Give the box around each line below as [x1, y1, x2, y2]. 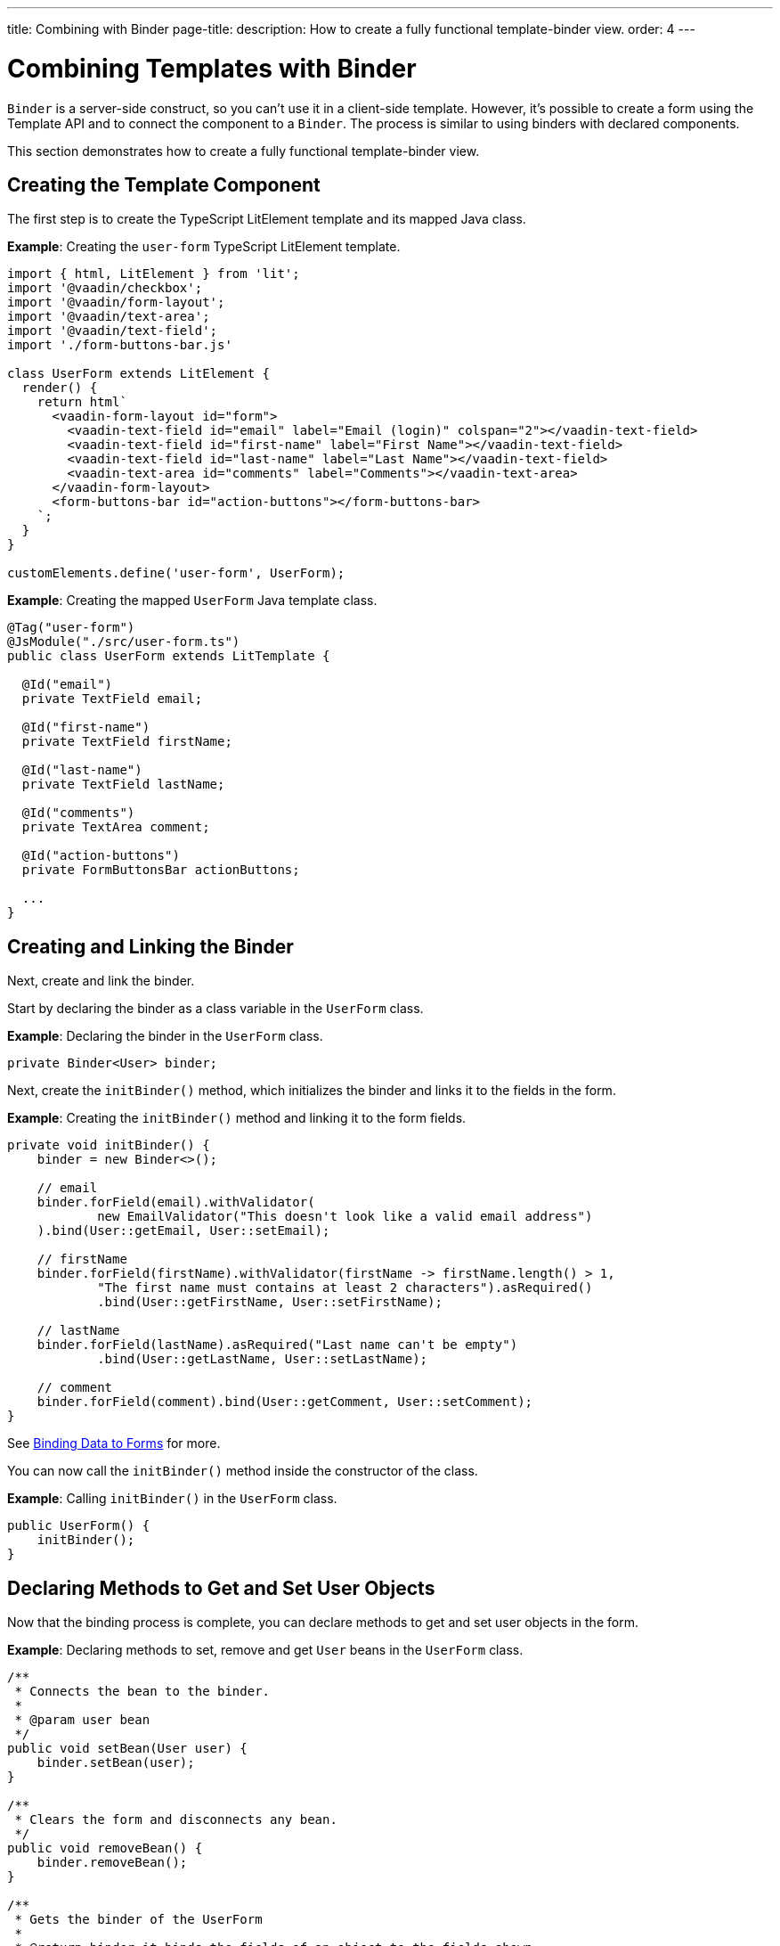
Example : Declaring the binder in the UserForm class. [7, 1028, 323, 1044]
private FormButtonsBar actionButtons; [21, 863, 300, 878]
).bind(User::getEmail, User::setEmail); [37, 1223, 330, 1239]
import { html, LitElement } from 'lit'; [7, 266, 300, 282]
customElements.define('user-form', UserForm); [7, 566, 345, 581]
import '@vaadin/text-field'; [7, 323, 218, 339]
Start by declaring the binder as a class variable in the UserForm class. [7, 1001, 424, 1017]
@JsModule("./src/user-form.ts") [7, 634, 240, 650]
